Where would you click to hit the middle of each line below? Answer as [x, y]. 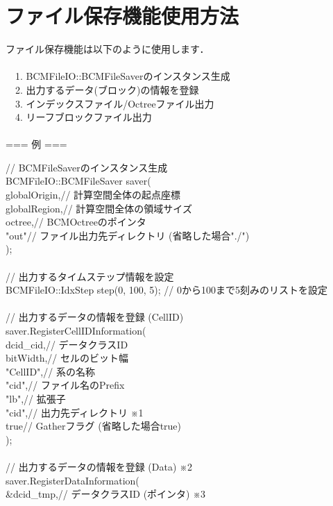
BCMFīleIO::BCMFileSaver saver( [78, 181]
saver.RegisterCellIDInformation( [76, 330]
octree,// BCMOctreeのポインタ [76, 222]
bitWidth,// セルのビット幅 [67, 358]
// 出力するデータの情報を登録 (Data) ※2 [99, 466]
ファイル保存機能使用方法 [122, 16]
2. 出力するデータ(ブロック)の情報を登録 [107, 89]
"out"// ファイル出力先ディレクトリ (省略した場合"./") [128, 235]
